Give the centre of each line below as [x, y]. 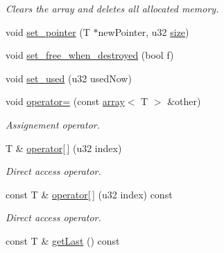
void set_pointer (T [48, 31]
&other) [184, 101]
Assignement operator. [53, 124]
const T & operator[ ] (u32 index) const [89, 194]
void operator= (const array [65, 101]
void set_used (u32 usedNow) [69, 78]
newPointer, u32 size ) [144, 31]
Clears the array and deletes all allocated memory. [112, 8]
